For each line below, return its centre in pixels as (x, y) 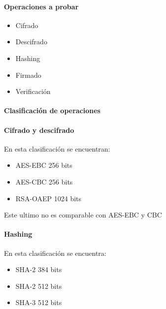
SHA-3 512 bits (39, 302)
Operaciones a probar (41, 6)
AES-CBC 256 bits (44, 181)
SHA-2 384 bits (39, 269)
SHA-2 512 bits (39, 286)
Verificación (33, 91)
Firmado (28, 75)
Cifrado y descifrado (39, 130)
